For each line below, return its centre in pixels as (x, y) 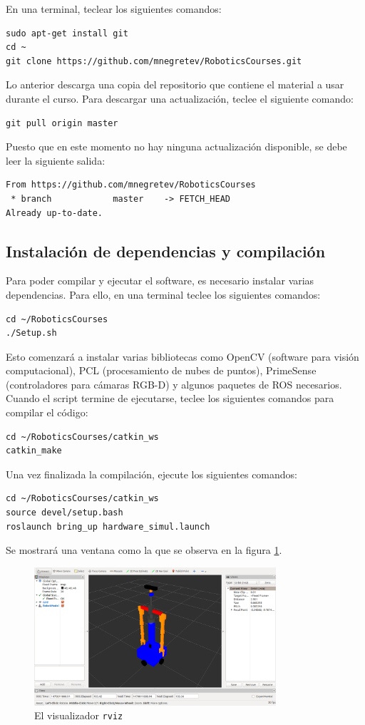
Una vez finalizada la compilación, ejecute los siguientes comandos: (151, 474)
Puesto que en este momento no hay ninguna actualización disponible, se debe (176, 146)
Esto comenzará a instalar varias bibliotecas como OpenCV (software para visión (182, 356)
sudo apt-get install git (67, 33)
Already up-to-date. (55, 213)
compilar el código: (47, 412)
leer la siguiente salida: (56, 160)
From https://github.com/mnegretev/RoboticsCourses (131, 185)
